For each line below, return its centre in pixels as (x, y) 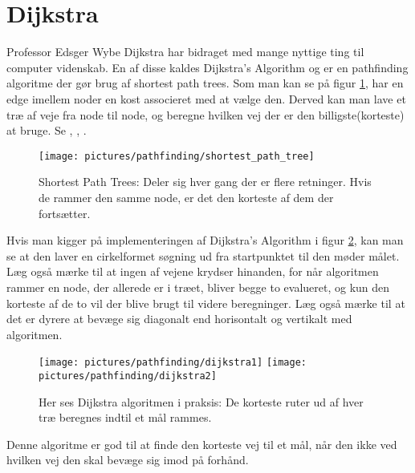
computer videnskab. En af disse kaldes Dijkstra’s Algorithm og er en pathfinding (207, 67)
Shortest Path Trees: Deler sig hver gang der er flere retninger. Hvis (205, 182)
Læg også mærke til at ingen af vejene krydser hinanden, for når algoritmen (193, 271)
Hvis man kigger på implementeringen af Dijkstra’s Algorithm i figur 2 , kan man (205, 240)
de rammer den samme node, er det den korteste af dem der (186, 197)
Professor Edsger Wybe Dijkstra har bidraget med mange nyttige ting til (185, 52)
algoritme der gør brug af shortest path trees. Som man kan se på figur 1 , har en (205, 83)
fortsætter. (65, 213)
